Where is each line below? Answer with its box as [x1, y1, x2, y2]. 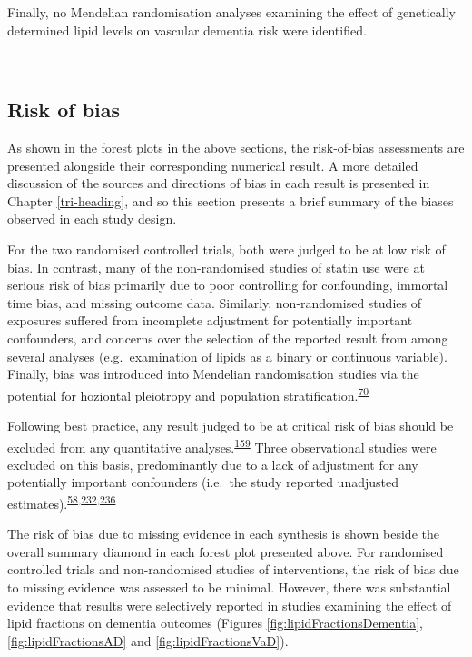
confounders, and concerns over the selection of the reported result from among [7, 328, 448, 347]
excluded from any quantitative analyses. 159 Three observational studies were [7, 434, 437, 456]
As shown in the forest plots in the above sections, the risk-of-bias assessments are [7, 137, 465, 156]
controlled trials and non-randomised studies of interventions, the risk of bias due [7, 560, 459, 579]
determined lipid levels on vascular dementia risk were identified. [7, 20, 367, 39]
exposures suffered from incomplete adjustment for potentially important [7, 311, 413, 330]
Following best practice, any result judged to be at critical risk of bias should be [7, 415, 454, 434]
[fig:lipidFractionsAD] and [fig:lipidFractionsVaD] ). [7, 631, 289, 650]
